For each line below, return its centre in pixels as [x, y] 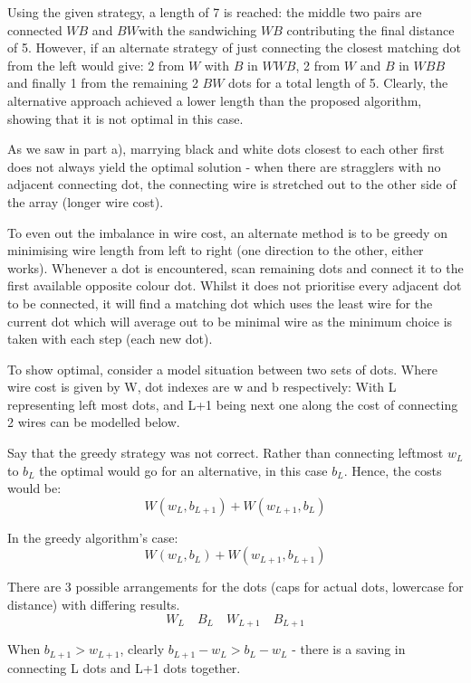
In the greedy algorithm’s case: [93, 537]
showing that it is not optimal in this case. [125, 118]
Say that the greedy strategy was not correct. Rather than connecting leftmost [226, 453]
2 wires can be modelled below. [94, 422]
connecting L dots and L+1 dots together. [124, 667]
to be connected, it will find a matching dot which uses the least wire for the [220, 303]
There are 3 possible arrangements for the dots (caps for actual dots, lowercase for [235, 587]
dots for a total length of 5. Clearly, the [338, 83]
